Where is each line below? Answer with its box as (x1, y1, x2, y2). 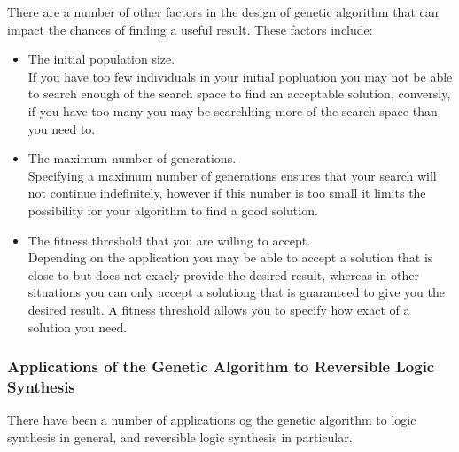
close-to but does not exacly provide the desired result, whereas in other (27, 265, 419, 284)
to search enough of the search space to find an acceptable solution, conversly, (27, 84, 451, 103)
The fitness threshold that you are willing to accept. (27, 230, 311, 249)
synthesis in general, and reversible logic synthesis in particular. (7, 427, 353, 446)
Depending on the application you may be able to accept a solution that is (27, 248, 433, 267)
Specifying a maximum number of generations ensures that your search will (27, 166, 437, 184)
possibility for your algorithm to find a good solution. (27, 200, 318, 219)
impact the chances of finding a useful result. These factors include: (7, 19, 373, 38)
